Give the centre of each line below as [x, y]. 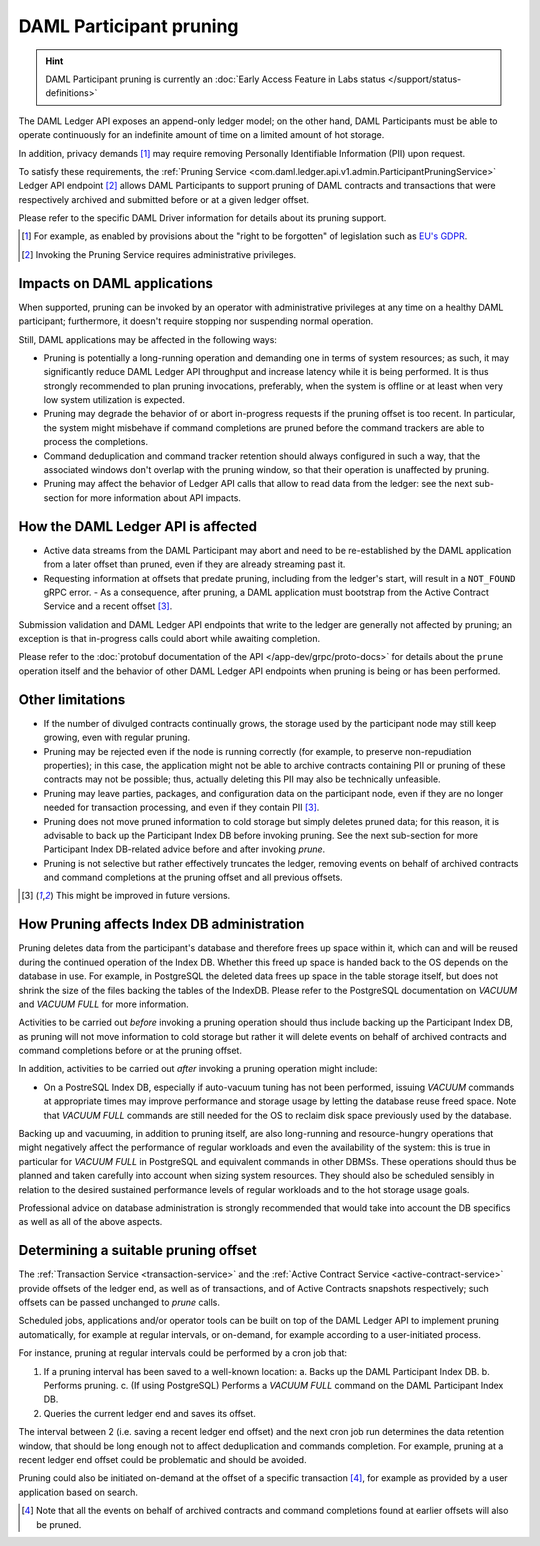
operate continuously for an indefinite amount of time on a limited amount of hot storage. [201, 135]
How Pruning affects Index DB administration [161, 924]
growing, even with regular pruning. [117, 737]
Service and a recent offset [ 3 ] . [108, 606]
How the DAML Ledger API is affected [137, 526]
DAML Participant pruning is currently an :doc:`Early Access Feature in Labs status [215, 79]
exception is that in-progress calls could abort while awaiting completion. [169, 639]
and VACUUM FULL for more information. [103, 1004]
